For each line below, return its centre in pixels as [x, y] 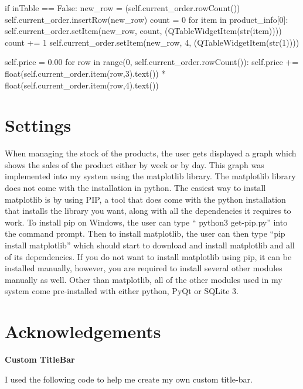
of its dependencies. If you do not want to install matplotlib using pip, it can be [148, 256]
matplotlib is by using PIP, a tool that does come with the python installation [145, 199]
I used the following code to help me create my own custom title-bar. [129, 379]
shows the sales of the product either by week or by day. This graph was [135, 164]
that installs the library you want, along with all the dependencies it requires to [148, 211]
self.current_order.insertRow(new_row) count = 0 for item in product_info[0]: [147, 19]
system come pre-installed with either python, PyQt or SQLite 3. [122, 291]
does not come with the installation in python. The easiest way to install [135, 188]
